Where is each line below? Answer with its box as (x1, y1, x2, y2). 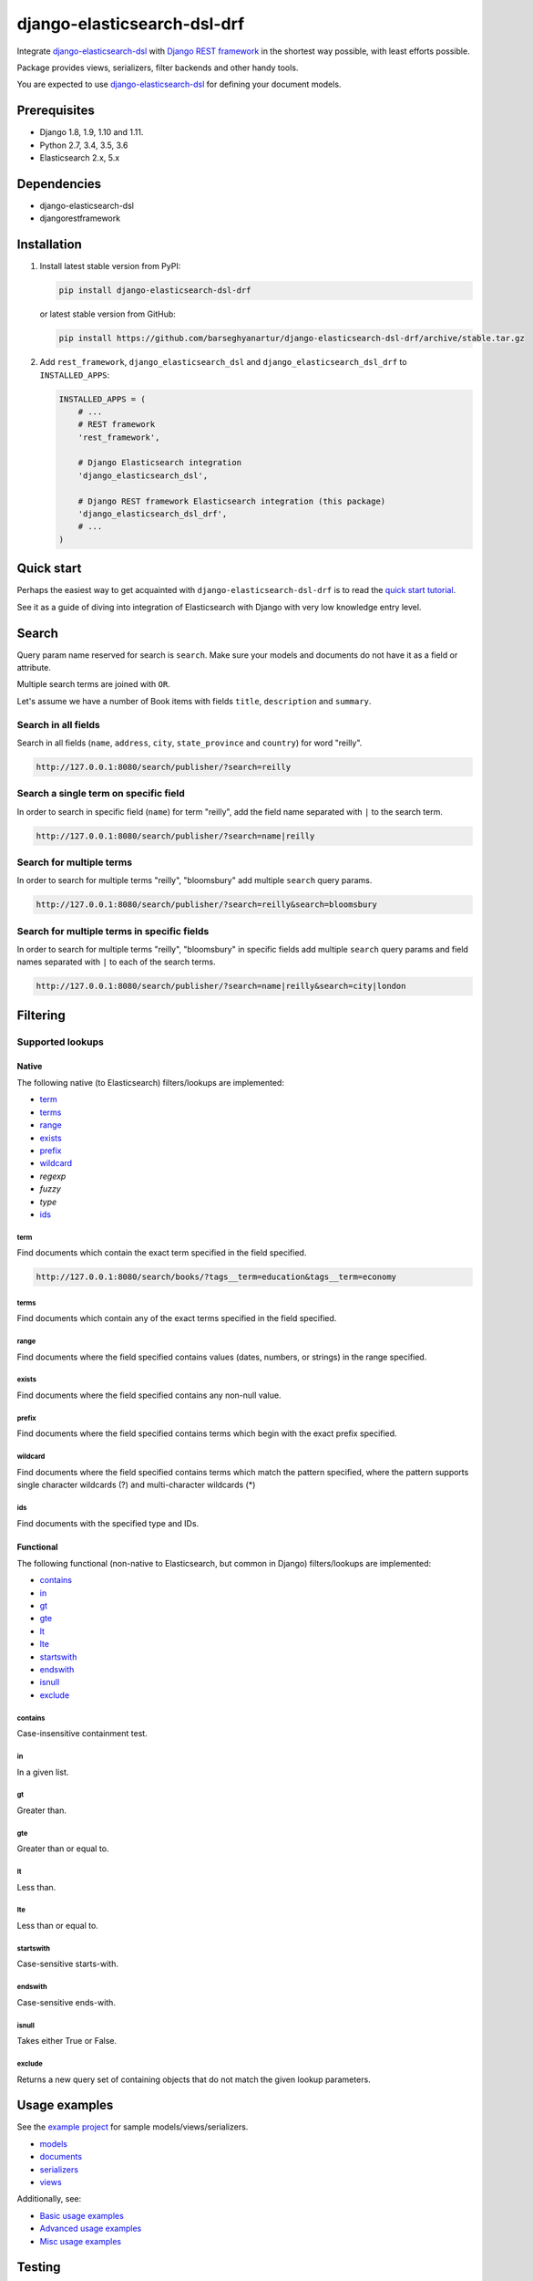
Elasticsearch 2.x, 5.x (39, 152, 120, 163)
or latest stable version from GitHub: (39, 308, 177, 319)
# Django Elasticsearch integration (77, 457, 241, 468)
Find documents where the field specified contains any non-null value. (16, 1390, 282, 1401)
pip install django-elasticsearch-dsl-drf (58, 286, 251, 296)
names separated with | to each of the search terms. (16, 956, 216, 967)
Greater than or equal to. (16, 1843, 109, 1854)
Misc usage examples (39, 2235, 122, 2246)
